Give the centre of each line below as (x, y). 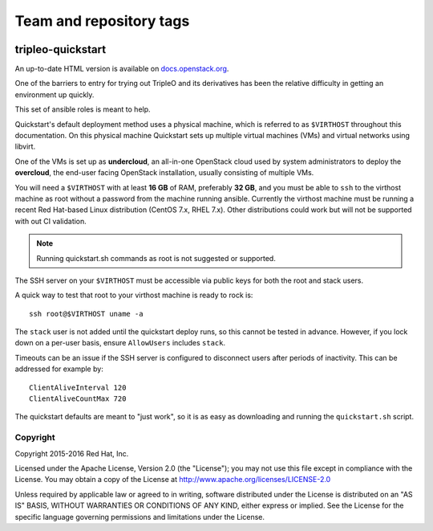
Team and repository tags (102, 21)
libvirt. (25, 147)
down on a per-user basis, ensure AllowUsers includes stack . (120, 343)
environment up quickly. (55, 94)
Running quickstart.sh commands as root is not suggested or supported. (156, 258)
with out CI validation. (51, 221)
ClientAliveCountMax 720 (78, 399)
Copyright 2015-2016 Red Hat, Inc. (72, 453)
